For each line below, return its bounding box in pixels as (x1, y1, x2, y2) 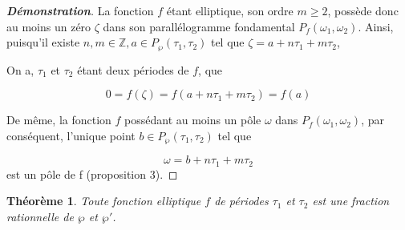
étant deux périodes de (77, 61, 189, 78)
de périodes (214, 192, 269, 209)
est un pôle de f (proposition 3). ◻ (6, 165, 178, 182)
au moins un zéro (6, 18, 91, 34)
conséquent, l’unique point (6, 127, 136, 143)
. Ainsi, (358, 18, 394, 34)
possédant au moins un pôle (124, 111, 261, 128)
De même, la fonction (6, 111, 111, 128)
